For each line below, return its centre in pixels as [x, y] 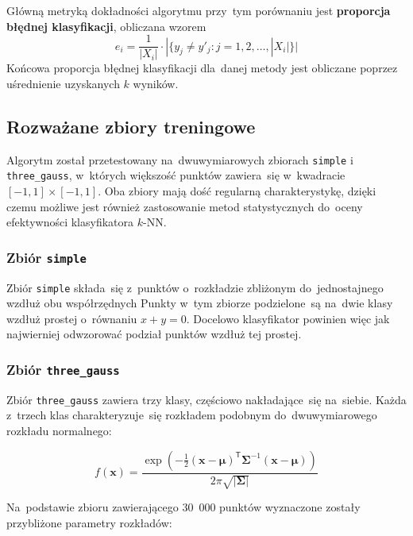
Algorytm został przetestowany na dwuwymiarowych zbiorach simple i [180, 159]
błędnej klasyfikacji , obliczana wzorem [106, 26]
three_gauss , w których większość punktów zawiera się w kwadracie [176, 175]
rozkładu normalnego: [59, 430]
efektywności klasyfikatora [70, 222]
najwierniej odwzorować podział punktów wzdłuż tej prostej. [154, 334]
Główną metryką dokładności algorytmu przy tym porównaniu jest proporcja [199, 10]
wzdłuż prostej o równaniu [72, 318]
